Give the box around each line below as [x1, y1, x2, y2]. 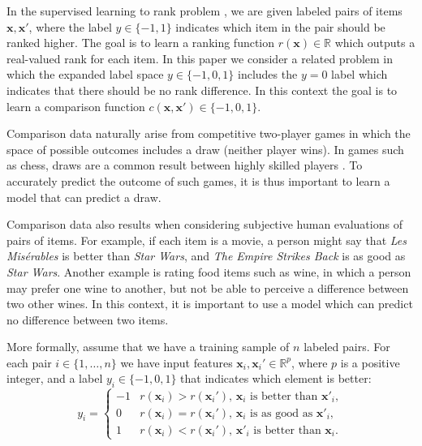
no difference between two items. [6, 311, 169, 328]
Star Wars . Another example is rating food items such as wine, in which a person [6, 263, 411, 280]
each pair [6, 354, 52, 371]
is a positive [340, 354, 400, 371]
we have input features [120, 354, 233, 371]
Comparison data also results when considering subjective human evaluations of [6, 216, 403, 233]
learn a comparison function [6, 97, 145, 114]
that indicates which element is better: [180, 370, 372, 387]
